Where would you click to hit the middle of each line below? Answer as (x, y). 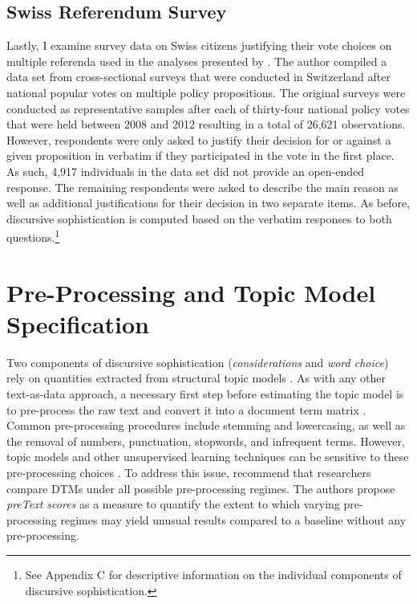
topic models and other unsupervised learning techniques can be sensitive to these (208, 457)
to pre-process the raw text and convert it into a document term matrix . (186, 409)
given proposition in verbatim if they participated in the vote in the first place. (200, 155)
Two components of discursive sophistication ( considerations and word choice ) (198, 362)
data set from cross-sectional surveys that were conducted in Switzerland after (198, 77)
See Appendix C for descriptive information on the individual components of (213, 575)
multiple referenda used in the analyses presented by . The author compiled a (197, 61)
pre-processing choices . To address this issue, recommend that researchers (189, 473)
